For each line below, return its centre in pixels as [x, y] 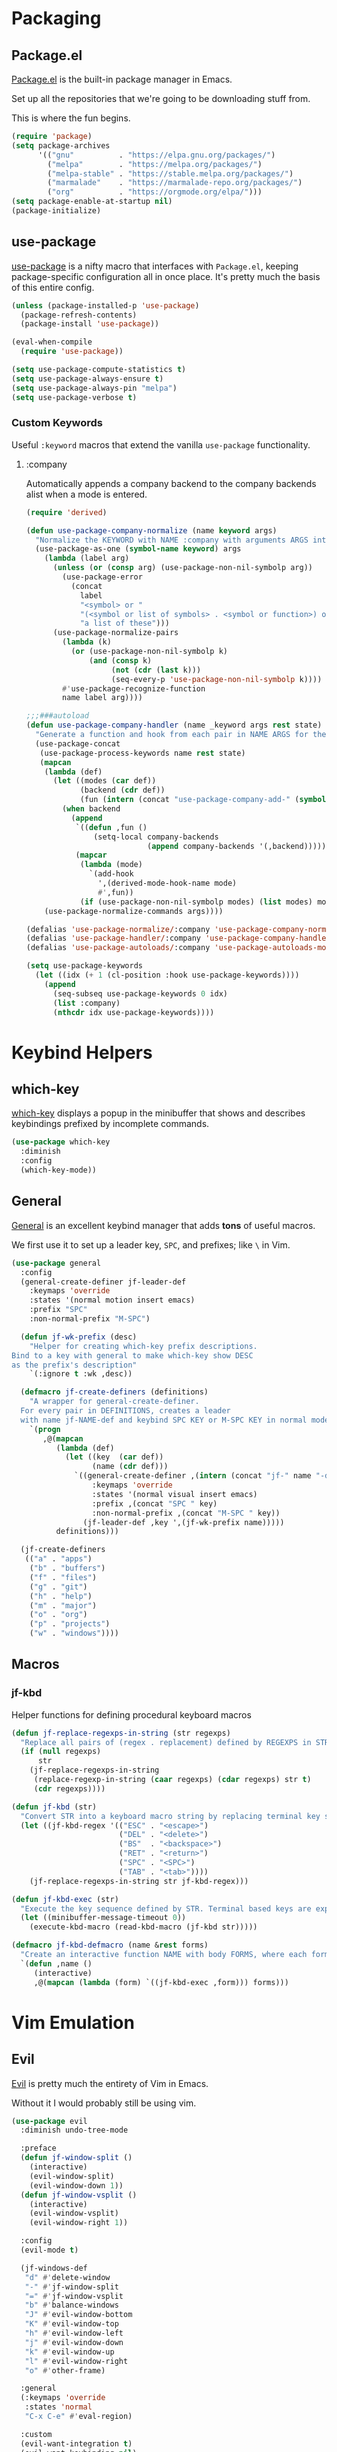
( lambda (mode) [111, 865]
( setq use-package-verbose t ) [74, 397]
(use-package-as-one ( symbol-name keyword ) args [138, 549]
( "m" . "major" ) [63, 1605]
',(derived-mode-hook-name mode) [167, 883]
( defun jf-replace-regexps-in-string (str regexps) [121, 1733]
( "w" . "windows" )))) [74, 1633]
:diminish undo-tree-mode [74, 2130]
